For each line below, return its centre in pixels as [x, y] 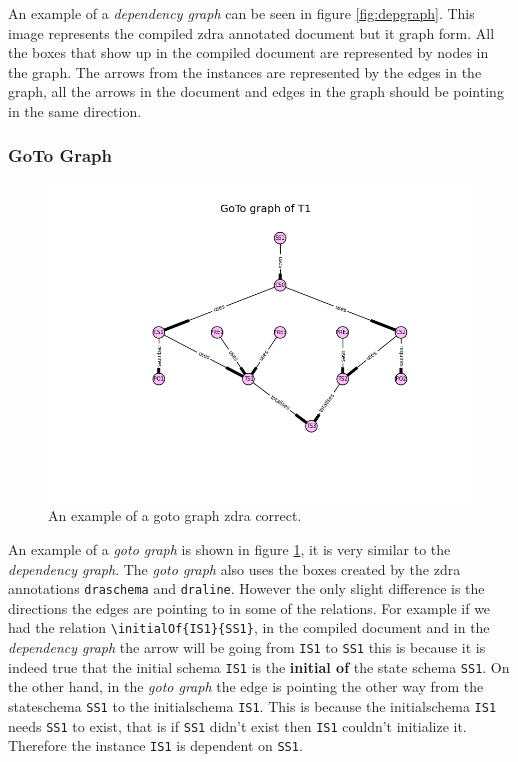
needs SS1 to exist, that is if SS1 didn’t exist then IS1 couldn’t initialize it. [237, 725]
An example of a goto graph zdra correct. [175, 515]
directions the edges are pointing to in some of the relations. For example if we [249, 607]
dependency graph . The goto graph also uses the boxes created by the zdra [234, 568]
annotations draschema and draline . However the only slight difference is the [246, 588]
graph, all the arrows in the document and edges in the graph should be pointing [256, 91]
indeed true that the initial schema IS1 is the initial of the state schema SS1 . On [259, 666]
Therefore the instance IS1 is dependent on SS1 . [155, 745]
